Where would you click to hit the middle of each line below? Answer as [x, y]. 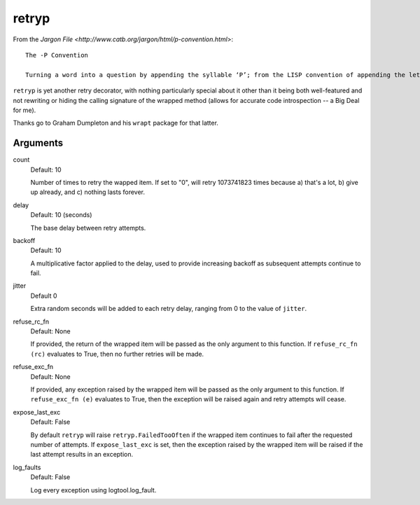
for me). [24, 110]
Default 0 [44, 296]
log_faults [27, 467]
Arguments [38, 143]
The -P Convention [57, 55]
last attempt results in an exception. [82, 455]
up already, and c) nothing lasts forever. [88, 192]
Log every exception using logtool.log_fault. [93, 490]
